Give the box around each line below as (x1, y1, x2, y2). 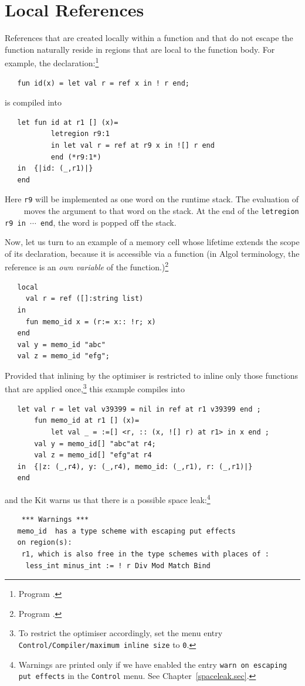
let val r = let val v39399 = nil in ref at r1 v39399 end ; (17, 405, 261, 413)
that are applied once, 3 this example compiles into (5, 381, 185, 395)
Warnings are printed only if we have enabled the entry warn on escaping (18, 658, 287, 670)
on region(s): (17, 538, 72, 547)
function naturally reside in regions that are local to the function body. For (5, 43, 275, 55)
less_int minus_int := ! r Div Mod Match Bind (25, 561, 211, 570)
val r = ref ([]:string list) (25, 294, 144, 303)
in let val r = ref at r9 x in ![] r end (50, 141, 215, 150)
